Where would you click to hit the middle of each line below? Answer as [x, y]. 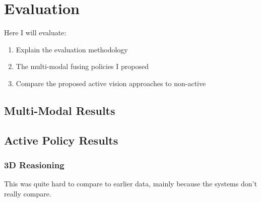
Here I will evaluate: [35, 32]
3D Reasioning [34, 164]
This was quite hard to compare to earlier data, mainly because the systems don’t [130, 184]
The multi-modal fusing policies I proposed [82, 66]
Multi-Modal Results [60, 110]
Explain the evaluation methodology [72, 49]
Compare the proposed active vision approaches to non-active [111, 83]
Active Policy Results [61, 140]
